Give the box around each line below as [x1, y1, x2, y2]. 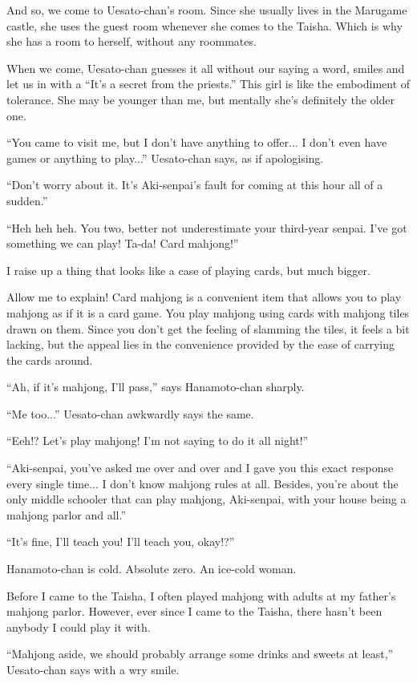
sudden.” [6, 192, 48, 208]
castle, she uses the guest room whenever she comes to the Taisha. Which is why [6, 17, 403, 34]
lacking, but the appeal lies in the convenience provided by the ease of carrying [6, 336, 395, 353]
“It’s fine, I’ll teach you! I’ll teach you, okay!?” [6, 533, 235, 550]
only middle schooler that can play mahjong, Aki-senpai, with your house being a [6, 491, 407, 507]
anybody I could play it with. [6, 618, 151, 635]
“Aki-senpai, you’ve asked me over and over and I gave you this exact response [6, 459, 394, 476]
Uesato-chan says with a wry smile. [6, 661, 180, 677]
